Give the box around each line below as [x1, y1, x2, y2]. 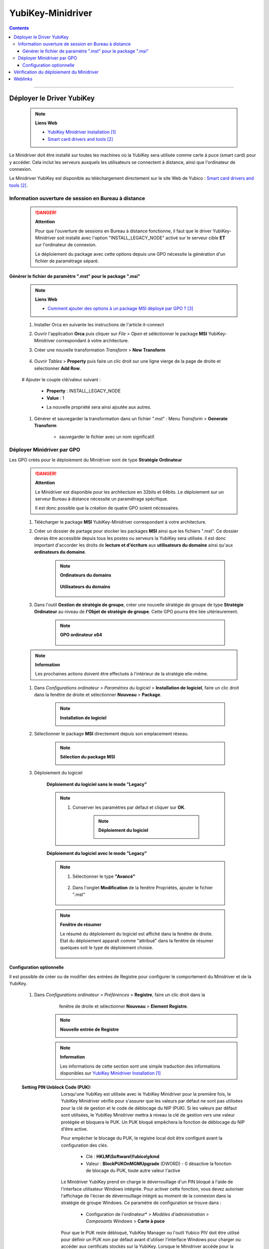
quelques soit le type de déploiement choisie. [60, 945, 153, 951]
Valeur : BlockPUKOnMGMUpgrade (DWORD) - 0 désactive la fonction [86, 1161, 232, 1167]
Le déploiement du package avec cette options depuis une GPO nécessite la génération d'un [35, 251, 226, 257]
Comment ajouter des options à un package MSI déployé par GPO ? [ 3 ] [47, 305, 194, 312]
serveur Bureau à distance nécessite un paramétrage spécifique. [35, 496, 168, 502]
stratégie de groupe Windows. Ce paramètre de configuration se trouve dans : [61, 1200, 222, 1206]
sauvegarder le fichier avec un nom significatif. [59, 434, 155, 440]
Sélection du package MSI [60, 754, 116, 760]
